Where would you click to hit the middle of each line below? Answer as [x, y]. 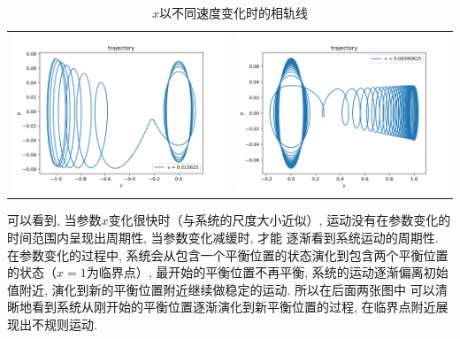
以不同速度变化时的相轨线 [234, 12]
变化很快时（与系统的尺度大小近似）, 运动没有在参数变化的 [280, 220]
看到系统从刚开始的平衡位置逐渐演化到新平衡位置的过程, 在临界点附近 [234, 307]
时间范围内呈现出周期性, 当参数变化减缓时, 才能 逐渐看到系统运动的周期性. [223, 238]
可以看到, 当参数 [54, 220]
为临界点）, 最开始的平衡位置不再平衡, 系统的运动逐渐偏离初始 [267, 272]
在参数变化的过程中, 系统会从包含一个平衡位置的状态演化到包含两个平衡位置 [228, 254]
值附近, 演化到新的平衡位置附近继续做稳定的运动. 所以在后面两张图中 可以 [221, 289]
